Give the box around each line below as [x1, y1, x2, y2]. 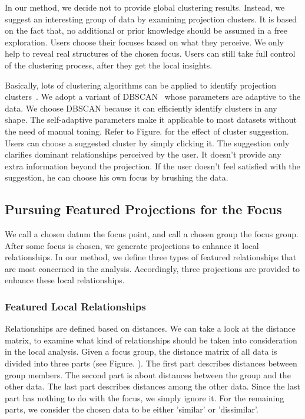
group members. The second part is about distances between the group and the [5, 368, 291, 381]
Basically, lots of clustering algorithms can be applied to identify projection [5, 78, 277, 91]
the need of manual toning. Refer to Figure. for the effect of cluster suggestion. [5, 125, 289, 137]
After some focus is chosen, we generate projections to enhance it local [5, 239, 259, 251]
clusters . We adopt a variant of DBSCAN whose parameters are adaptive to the [5, 90, 301, 103]
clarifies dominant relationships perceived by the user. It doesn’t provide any [5, 148, 281, 161]
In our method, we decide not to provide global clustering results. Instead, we [5, 1, 285, 13]
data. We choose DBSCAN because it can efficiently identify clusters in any [5, 102, 277, 114]
